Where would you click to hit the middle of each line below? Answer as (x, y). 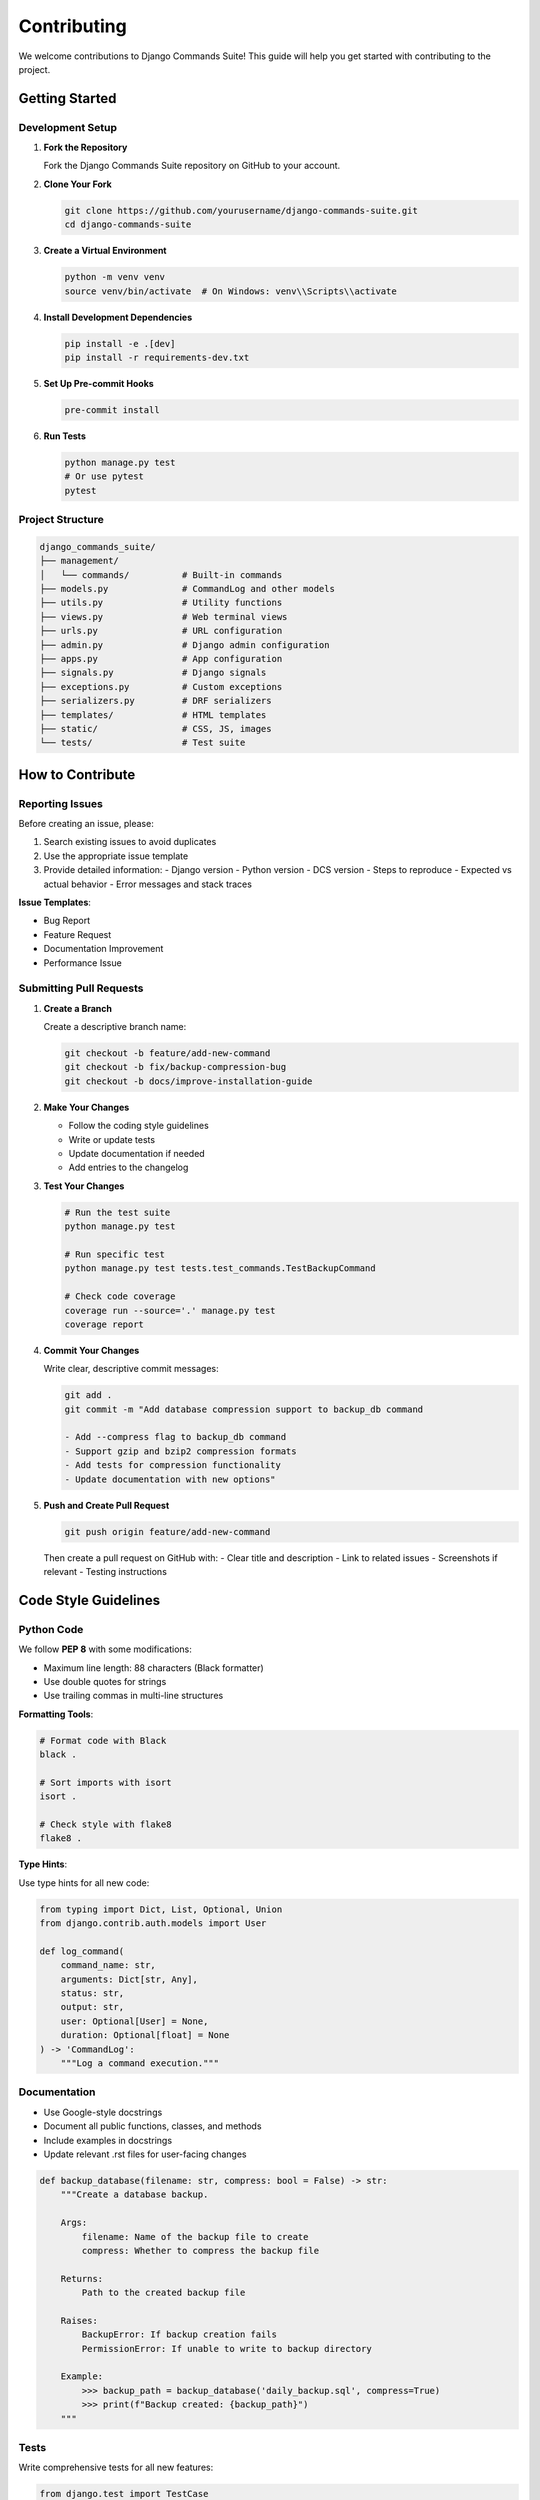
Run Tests (65, 436)
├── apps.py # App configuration (161, 658)
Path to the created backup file (163, 2293)
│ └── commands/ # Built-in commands (161, 574)
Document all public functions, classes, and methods (152, 2126)
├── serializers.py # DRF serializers (155, 701)
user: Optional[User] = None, (134, 2021)
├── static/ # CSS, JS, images (155, 728)
